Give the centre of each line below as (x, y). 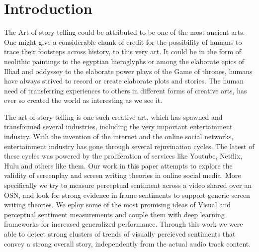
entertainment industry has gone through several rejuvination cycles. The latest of (129, 146)
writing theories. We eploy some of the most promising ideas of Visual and (117, 205)
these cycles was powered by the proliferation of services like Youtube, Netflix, (123, 156)
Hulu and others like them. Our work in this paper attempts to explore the (118, 165)
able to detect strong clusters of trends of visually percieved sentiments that (120, 234)
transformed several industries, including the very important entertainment (118, 126)
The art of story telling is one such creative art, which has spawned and (113, 117)
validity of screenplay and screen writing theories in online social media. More (123, 175)
